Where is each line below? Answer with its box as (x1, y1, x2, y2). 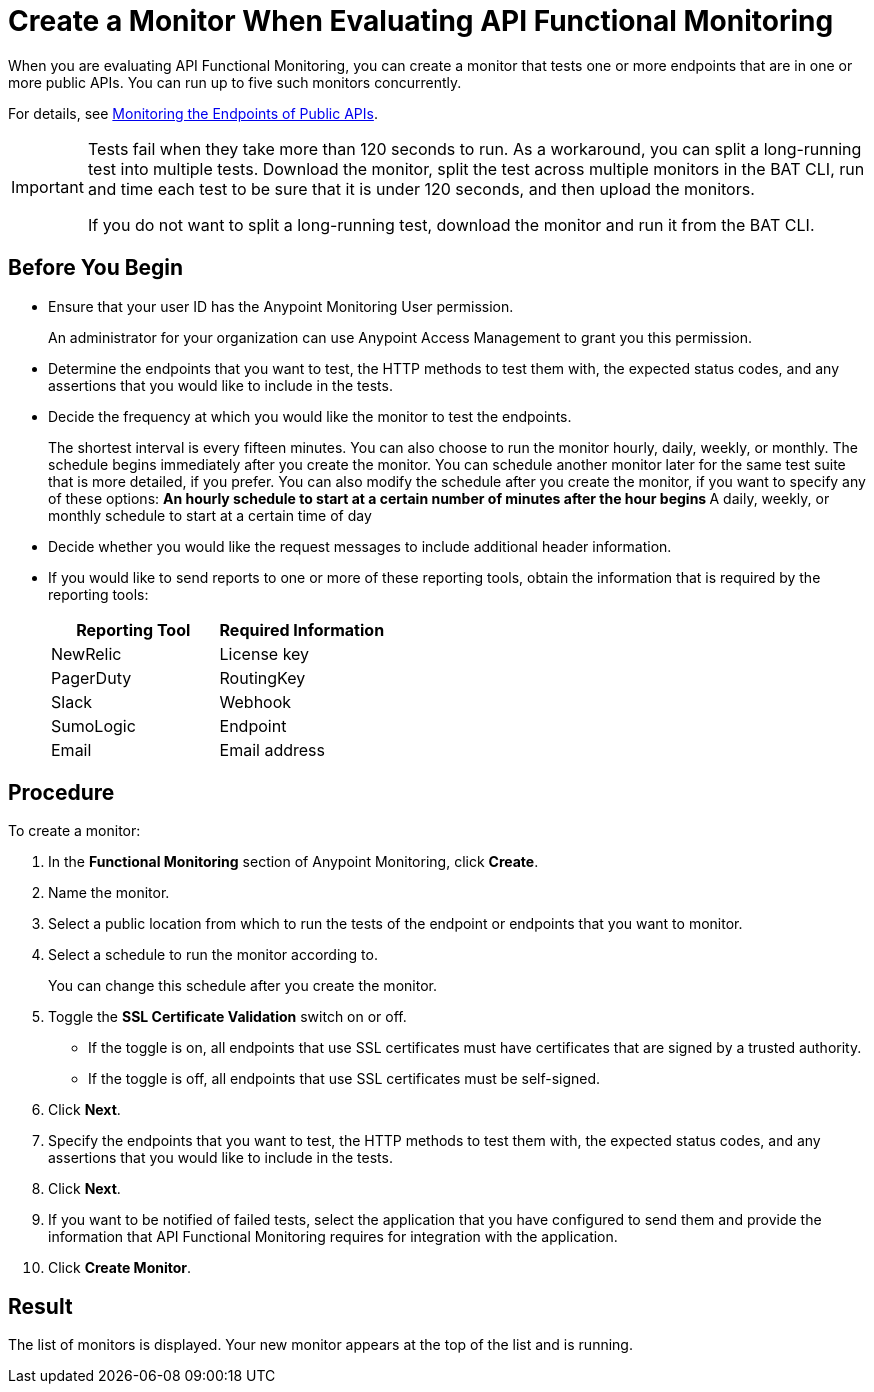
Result (8, 1293, 73, 1319)
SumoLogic (51, 715, 136, 736)
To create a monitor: (8, 822, 141, 840)
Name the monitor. (48, 884, 170, 902)
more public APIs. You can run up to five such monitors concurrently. (8, 73, 462, 91)
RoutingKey (219, 667, 306, 688)
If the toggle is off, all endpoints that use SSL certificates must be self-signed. (88, 1070, 601, 1088)
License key (219, 643, 310, 664)
